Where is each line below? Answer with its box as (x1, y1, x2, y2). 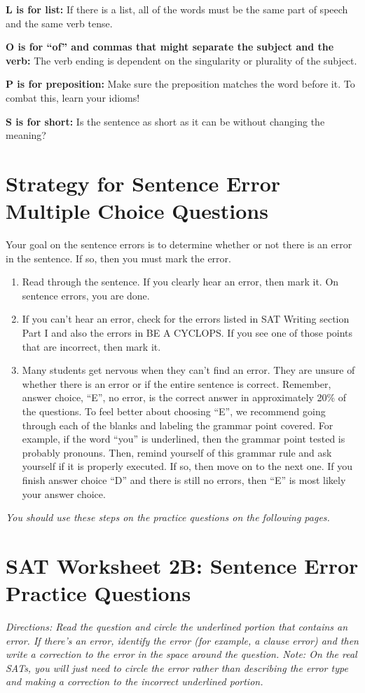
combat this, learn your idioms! (6, 90, 140, 105)
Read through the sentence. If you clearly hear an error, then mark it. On (22, 274, 339, 289)
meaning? (6, 128, 46, 142)
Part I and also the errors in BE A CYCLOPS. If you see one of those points (22, 325, 353, 340)
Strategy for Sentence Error (6, 168, 281, 197)
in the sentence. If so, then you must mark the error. (6, 250, 231, 265)
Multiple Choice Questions (6, 196, 268, 225)
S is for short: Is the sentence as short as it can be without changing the (6, 114, 325, 128)
